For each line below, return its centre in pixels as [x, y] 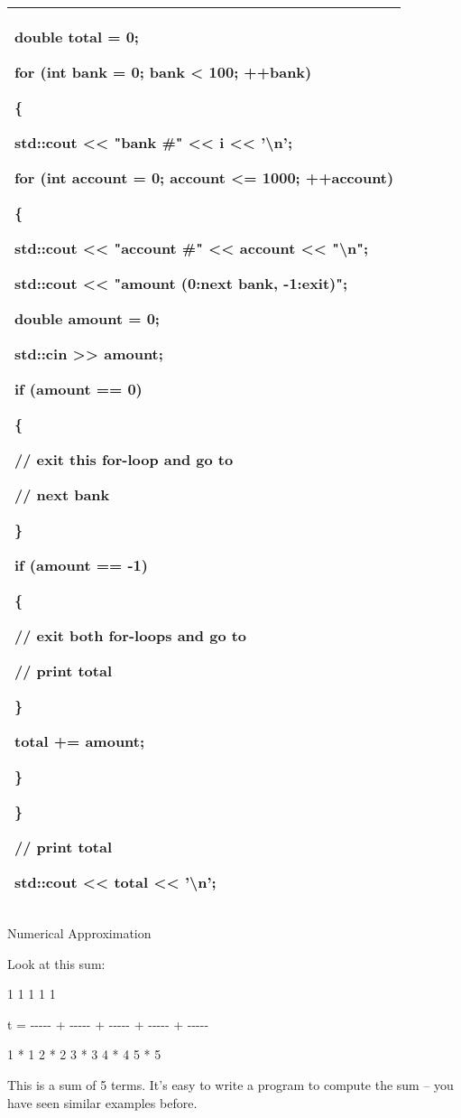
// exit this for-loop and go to [124, 459]
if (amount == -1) [81, 565]
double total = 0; [77, 37]
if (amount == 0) [78, 389]
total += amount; [80, 741]
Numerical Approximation [79, 933]
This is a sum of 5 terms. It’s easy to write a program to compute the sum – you [230, 1084]
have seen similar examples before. [102, 1102]
